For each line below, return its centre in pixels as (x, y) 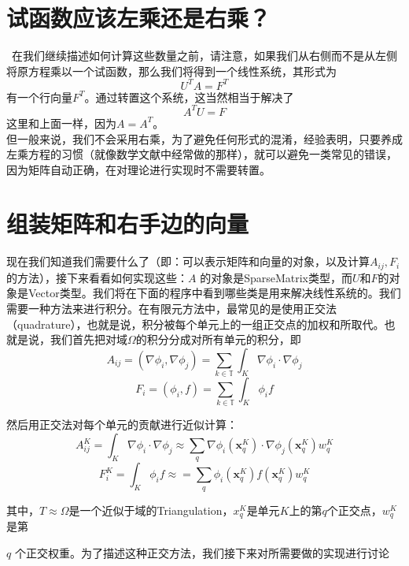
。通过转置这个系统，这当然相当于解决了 (189, 97)
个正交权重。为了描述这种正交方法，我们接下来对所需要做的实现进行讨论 (202, 552)
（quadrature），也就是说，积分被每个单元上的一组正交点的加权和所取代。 (195, 324)
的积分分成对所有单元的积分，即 (218, 339)
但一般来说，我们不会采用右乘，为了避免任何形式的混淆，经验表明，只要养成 (204, 138)
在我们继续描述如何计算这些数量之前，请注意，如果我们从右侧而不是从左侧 (204, 56)
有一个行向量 (39, 97)
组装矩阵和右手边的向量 (128, 223)
